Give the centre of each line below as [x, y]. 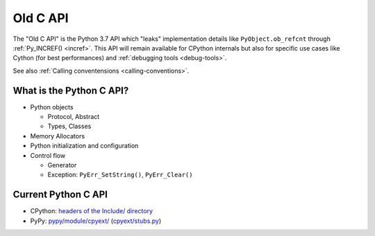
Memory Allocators [58, 136]
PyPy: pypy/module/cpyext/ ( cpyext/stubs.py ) [96, 221]
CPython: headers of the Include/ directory [91, 211]
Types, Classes [69, 126]
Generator [62, 165]
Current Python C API [60, 195]
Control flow [48, 155]
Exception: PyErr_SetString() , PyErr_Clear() [120, 175]
